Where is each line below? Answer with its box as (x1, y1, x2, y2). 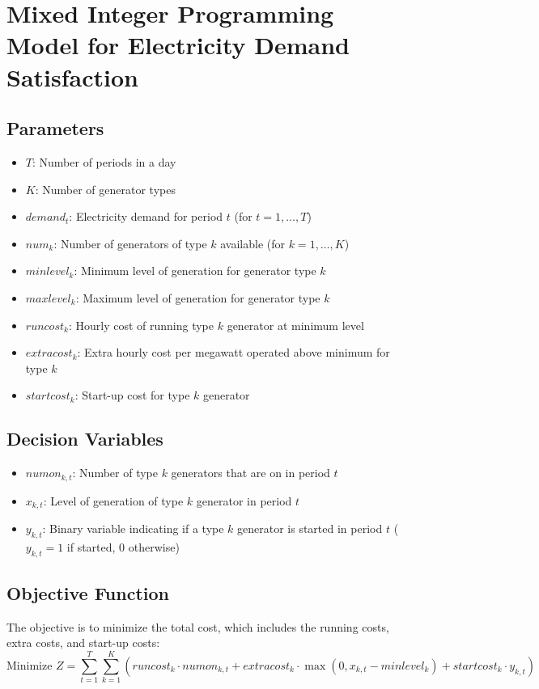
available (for (220, 235, 285, 252)
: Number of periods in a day (32, 153, 176, 170)
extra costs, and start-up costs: (6, 634, 160, 651)
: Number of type (72, 464, 158, 481)
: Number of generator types (35, 180, 176, 197)
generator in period (196, 492, 292, 509)
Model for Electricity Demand (6, 28, 350, 61)
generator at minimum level (227, 316, 364, 333)
